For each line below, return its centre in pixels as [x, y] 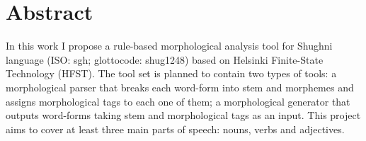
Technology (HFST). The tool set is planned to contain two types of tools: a [171, 73]
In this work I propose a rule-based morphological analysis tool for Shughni [169, 46]
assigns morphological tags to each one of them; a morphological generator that [178, 101]
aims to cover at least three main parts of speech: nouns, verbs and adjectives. [175, 129]
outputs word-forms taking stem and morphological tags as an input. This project [183, 115]
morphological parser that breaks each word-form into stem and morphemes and [180, 87]
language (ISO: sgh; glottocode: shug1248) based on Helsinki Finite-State [165, 59]
